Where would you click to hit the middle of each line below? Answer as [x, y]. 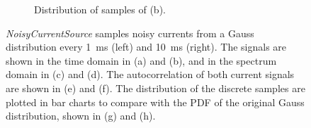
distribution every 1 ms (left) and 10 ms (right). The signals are [146, 47]
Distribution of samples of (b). [100, 9]
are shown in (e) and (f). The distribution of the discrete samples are [155, 88]
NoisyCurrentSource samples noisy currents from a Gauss [130, 33]
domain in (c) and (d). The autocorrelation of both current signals [150, 74]
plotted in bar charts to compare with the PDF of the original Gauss [155, 102]
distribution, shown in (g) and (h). [81, 116]
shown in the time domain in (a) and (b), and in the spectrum [141, 60]
